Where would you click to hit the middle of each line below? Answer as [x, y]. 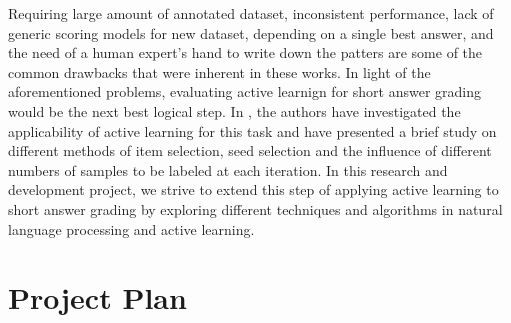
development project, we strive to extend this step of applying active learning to [253, 189]
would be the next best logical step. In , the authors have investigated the [234, 110]
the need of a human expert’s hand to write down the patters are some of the [245, 52]
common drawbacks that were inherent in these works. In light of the [219, 71]
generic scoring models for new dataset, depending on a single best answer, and [251, 32]
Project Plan [97, 297]
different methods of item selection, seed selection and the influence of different [250, 150]
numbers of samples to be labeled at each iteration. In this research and [228, 169]
